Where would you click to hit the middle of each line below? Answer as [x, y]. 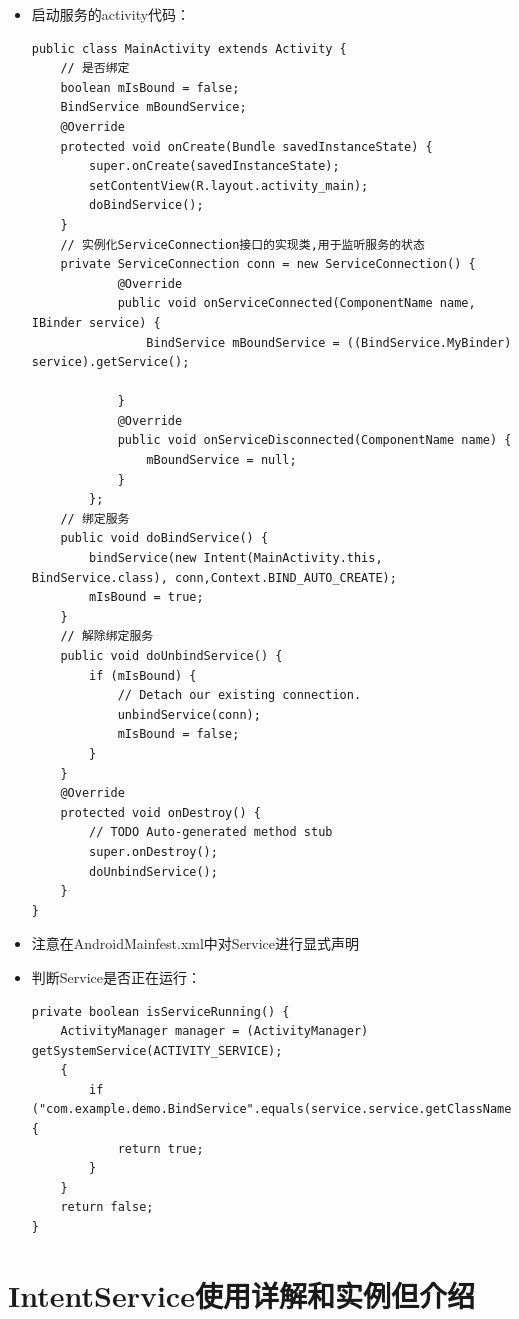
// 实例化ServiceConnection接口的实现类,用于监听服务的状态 [242, 244]
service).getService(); [110, 362]
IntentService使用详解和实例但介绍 [241, 1294]
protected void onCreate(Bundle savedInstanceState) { [246, 146]
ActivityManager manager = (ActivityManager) [214, 1031]
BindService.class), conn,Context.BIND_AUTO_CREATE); [214, 577]
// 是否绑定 [95, 68]
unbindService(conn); [189, 714]
